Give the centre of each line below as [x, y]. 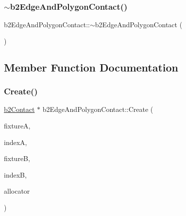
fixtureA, [17, 126]
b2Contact [19, 109]
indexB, [15, 174]
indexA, [16, 142]
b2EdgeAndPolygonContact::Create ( [98, 109]
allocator [17, 191]
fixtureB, [17, 158]
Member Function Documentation [91, 67]
